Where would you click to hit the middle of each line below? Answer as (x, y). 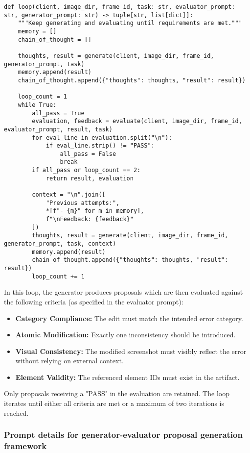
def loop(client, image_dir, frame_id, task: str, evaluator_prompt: (120, 7)
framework (25, 446)
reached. (16, 413)
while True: (37, 105)
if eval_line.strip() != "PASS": (100, 146)
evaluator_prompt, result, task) (58, 129)
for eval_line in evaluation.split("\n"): (102, 138)
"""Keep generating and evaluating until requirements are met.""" (130, 23)
